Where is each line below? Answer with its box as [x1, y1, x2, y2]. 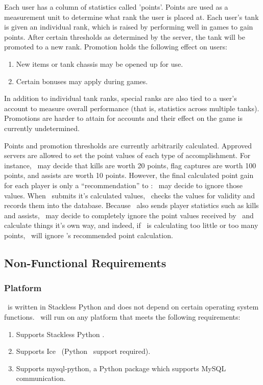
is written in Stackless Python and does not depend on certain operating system [7, 301, 259, 312]
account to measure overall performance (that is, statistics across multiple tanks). [4, 102, 259, 113]
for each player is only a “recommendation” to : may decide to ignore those [4, 179, 243, 190]
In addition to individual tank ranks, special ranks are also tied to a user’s [4, 93, 237, 104]
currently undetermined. [4, 122, 80, 133]
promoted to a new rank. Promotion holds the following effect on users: [4, 41, 227, 52]
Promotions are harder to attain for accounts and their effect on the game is [4, 113, 243, 123]
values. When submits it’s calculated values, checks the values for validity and [4, 190, 255, 200]
